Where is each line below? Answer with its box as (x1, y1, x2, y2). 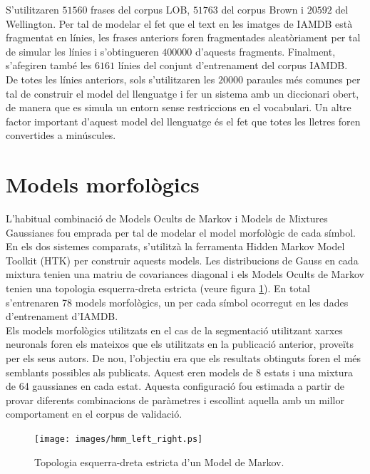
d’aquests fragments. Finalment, (195, 43, 336, 58)
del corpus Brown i (221, 2, 304, 16)
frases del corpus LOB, (91, 2, 190, 16)
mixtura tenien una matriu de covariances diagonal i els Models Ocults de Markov (6, 267, 364, 282)
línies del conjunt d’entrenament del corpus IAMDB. (118, 58, 348, 73)
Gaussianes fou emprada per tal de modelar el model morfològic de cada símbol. (6, 225, 356, 239)
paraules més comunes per (246, 71, 361, 86)
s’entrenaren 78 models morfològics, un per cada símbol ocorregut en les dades (6, 294, 349, 309)
